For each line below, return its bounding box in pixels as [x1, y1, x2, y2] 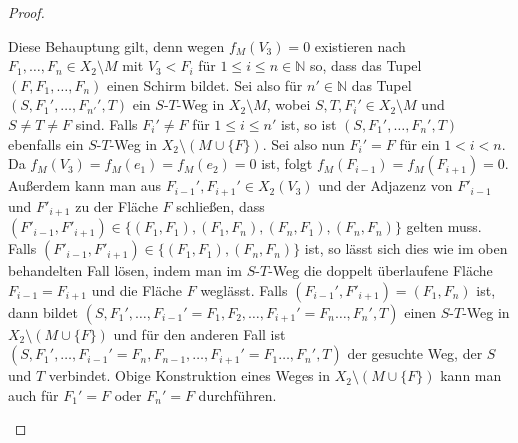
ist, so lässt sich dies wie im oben [304, 238, 508, 259]
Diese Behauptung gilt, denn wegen [8, 35, 225, 56]
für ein [399, 133, 440, 154]
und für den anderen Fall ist [113, 323, 286, 344]
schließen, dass [176, 195, 265, 216]
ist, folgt [261, 153, 313, 174]
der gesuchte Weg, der [347, 343, 483, 364]
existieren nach [314, 35, 406, 56]
